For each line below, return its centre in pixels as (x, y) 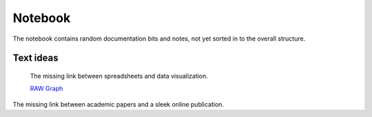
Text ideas (35, 58)
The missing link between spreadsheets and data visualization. (119, 76)
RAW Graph (46, 89)
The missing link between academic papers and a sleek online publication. (118, 104)
